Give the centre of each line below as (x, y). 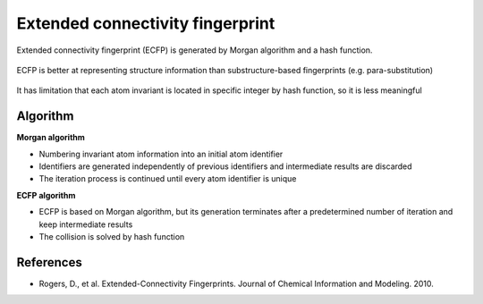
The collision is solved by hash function (112, 236)
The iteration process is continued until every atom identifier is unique (168, 179)
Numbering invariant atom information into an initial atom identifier (161, 154)
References (49, 262)
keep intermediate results (86, 224)
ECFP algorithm (46, 195)
